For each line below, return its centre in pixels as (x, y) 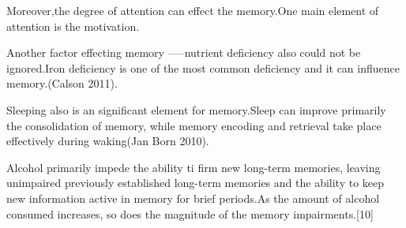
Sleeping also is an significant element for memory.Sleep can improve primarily (196, 109)
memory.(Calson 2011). (62, 83)
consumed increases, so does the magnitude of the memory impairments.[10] (190, 213)
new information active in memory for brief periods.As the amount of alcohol (193, 198)
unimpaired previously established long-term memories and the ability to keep (195, 183)
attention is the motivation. (73, 26)
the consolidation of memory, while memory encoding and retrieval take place (194, 125)
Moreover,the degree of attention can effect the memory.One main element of (193, 10)
